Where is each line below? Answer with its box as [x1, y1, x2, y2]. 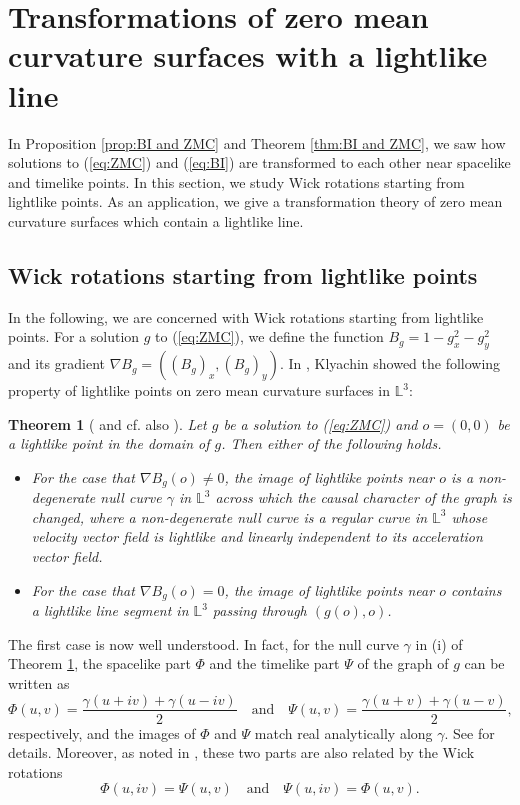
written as [8, 672, 70, 693]
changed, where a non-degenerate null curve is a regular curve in [31, 506, 428, 527]
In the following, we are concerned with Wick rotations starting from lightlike [8, 306, 484, 327]
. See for [444, 722, 495, 743]
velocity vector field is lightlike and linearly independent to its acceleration [31, 526, 483, 547]
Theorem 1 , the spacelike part [8, 653, 191, 674]
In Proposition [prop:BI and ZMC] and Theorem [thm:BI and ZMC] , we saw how [8, 132, 506, 153]
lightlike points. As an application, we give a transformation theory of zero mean [8, 191, 503, 212]
